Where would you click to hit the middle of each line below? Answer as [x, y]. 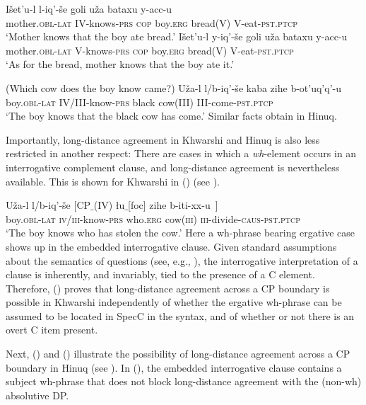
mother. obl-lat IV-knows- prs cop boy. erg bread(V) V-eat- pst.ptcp [152, 22]
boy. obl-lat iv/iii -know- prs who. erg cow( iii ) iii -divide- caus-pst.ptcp [153, 218]
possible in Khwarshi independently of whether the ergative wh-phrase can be [174, 302]
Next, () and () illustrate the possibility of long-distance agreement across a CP [178, 354]
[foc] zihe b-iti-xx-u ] [173, 205]
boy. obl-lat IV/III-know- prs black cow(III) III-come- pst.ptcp [140, 102]
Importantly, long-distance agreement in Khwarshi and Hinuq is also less [163, 139]
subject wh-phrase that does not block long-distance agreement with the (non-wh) [184, 381]
